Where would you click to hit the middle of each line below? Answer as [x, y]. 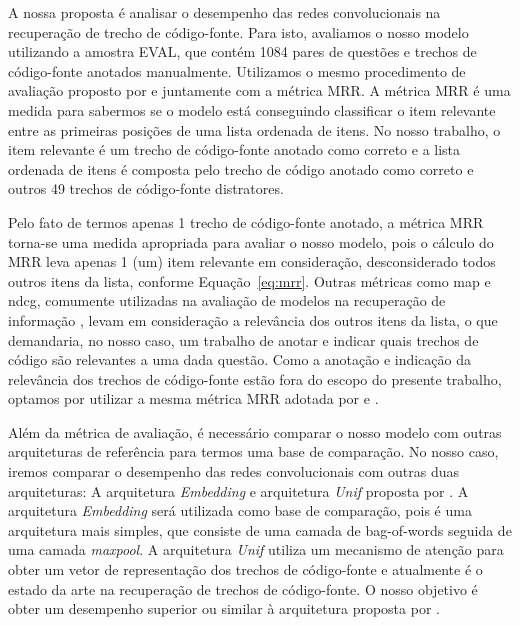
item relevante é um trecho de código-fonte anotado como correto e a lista [234, 149]
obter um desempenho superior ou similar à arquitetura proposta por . [224, 608]
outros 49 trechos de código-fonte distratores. [146, 188]
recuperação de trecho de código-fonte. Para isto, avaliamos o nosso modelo [238, 31]
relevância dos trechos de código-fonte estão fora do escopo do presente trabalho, [255, 378]
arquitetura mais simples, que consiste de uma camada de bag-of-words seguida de [260, 529]
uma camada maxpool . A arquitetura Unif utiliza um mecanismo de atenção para [256, 549]
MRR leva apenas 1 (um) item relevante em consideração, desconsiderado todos [252, 261]
